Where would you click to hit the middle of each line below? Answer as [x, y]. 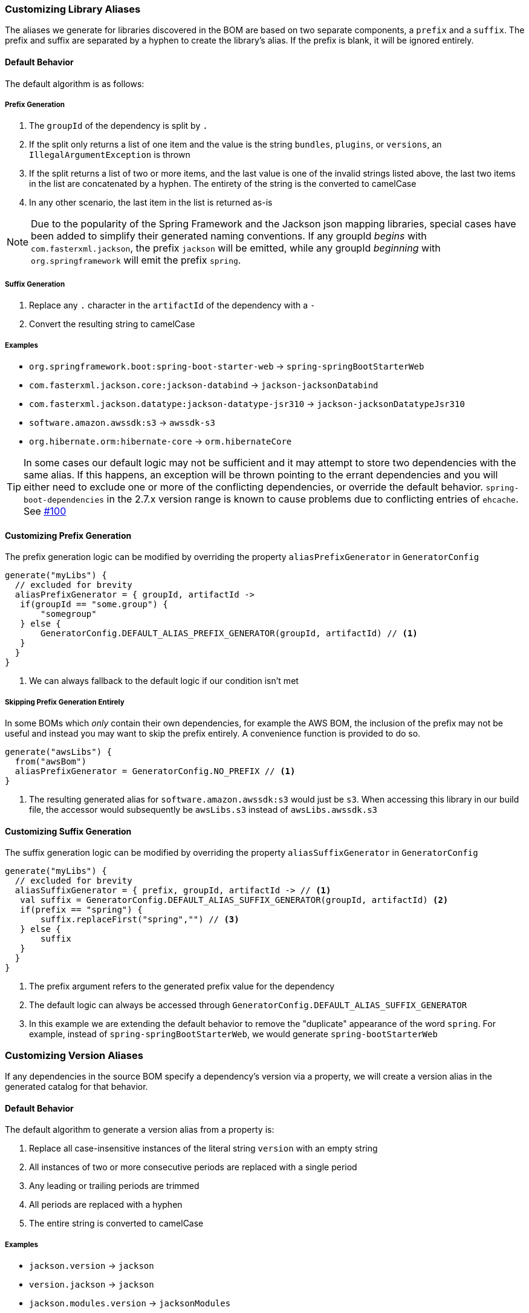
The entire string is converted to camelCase [116, 1223]
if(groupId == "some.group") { [94, 604]
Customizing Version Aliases [74, 1055]
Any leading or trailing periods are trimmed [114, 1186]
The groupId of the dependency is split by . [118, 126]
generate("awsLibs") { [59, 751]
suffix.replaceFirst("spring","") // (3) [140, 920]
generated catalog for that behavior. [76, 1086]
